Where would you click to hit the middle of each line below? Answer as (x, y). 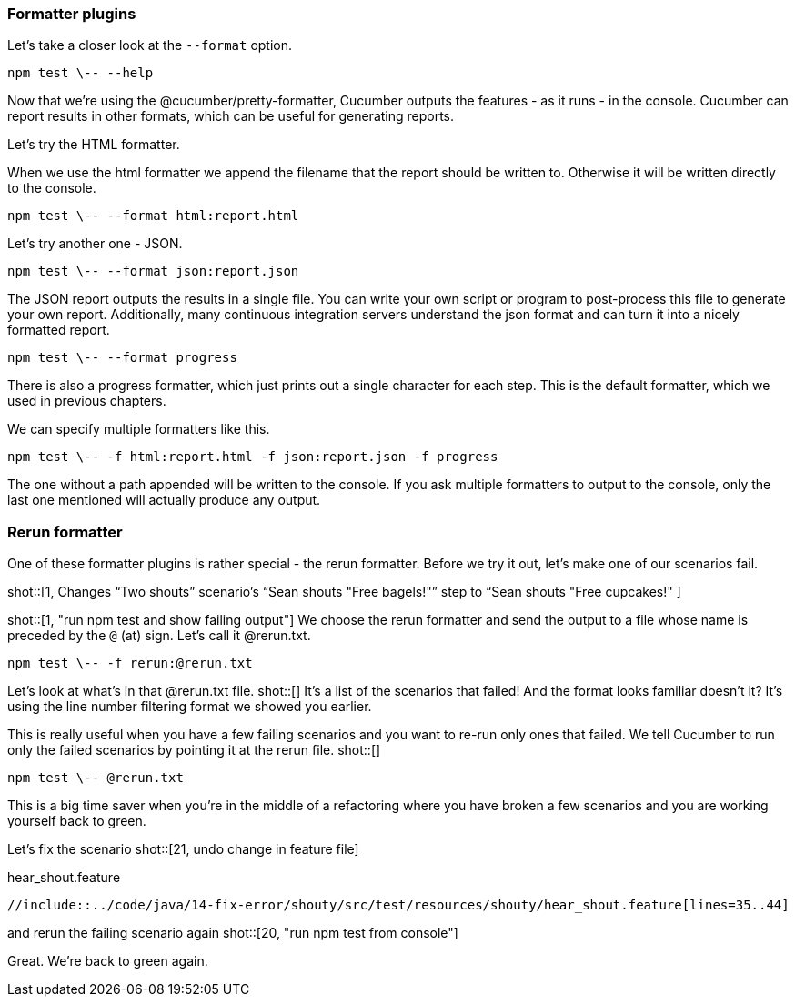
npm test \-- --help (81, 73)
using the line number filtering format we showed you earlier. (190, 707)
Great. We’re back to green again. (108, 961)
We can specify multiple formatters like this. (139, 429)
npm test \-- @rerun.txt (96, 778)
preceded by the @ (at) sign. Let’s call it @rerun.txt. (159, 636)
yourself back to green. (77, 821)
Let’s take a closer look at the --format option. (150, 45)
